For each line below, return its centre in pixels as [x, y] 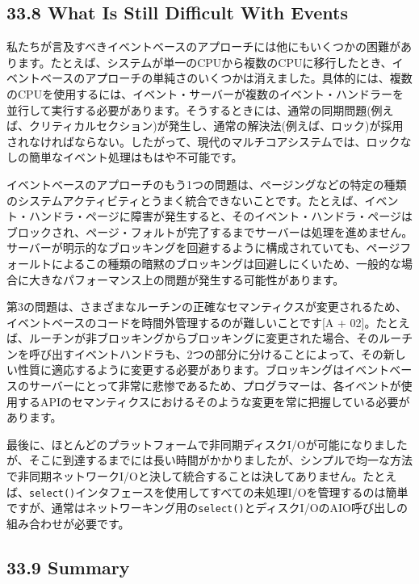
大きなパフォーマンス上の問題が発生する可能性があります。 [186, 279]
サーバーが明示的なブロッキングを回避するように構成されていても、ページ [203, 248]
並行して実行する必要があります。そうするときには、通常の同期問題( [189, 109]
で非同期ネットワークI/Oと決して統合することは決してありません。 [185, 476]
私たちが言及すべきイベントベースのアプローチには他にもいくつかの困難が [204, 46]
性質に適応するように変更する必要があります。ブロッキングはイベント [203, 370]
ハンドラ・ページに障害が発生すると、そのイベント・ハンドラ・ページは [220, 216]
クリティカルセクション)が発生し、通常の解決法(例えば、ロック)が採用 [216, 126]
